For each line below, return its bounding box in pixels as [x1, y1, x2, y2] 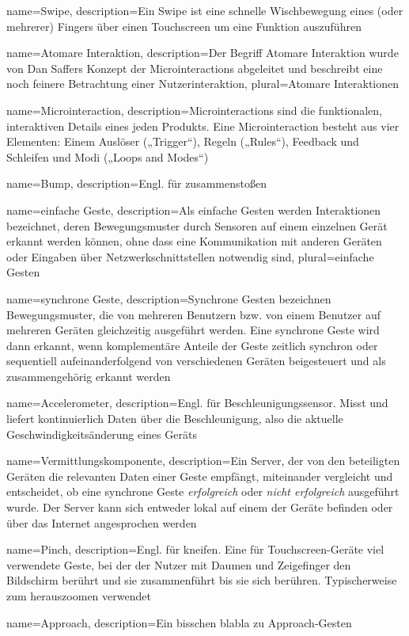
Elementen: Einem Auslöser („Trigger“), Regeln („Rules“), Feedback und [6, 133, 359, 150]
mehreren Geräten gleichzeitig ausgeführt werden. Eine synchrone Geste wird [6, 322, 380, 338]
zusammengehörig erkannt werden [6, 368, 171, 384]
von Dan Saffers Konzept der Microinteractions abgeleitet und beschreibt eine [6, 59, 383, 76]
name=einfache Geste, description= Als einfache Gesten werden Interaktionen [6, 201, 381, 218]
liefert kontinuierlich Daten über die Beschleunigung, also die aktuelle [6, 410, 343, 427]
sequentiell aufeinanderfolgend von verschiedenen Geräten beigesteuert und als [6, 352, 386, 369]
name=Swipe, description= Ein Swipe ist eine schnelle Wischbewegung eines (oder [6, 2, 403, 18]
